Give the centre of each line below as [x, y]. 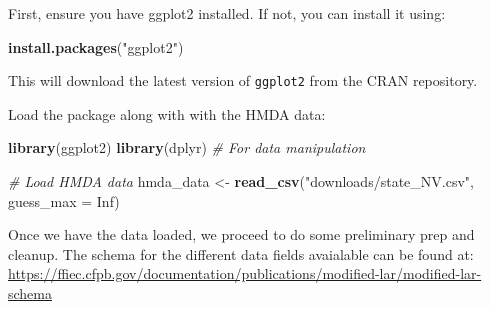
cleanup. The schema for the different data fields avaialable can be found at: [241, 253]
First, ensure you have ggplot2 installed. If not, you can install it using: [227, 13]
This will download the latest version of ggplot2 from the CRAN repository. [243, 80]
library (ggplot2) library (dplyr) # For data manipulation [187, 147]
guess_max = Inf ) [64, 200]
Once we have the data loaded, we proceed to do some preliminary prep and [241, 234]
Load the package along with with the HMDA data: [167, 113]
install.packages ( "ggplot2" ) [96, 46]
